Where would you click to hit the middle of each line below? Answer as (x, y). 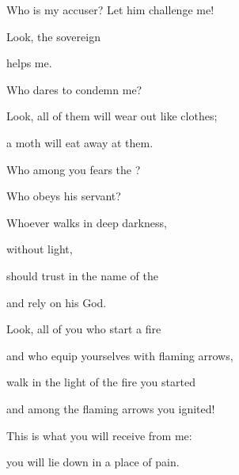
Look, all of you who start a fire (84, 329)
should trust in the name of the (82, 275)
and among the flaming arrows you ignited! (111, 408)
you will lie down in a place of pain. (93, 462)
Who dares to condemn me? (74, 89)
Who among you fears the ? (74, 169)
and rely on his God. (57, 302)
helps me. (29, 63)
